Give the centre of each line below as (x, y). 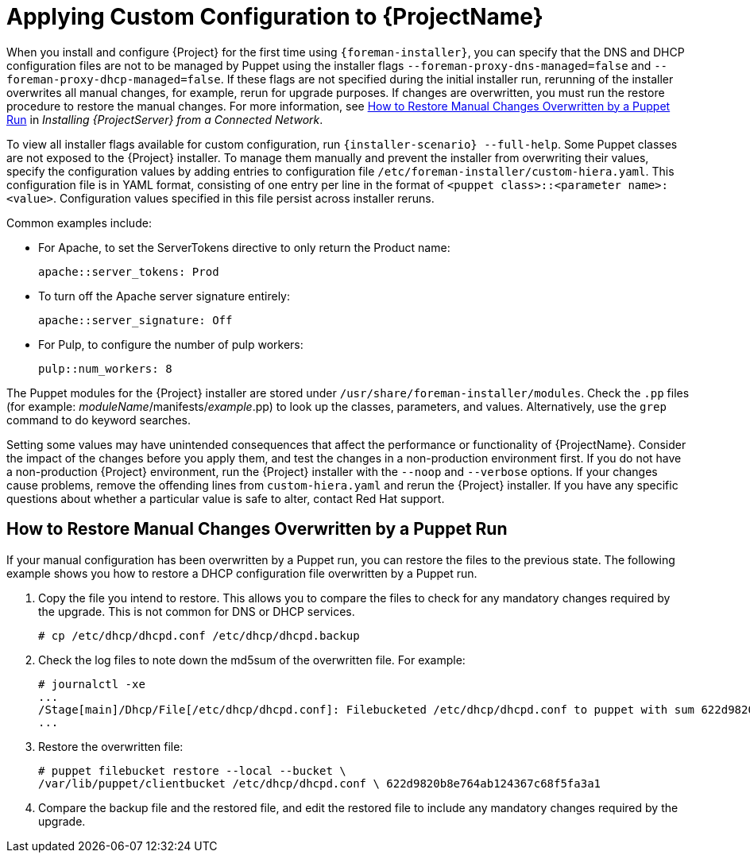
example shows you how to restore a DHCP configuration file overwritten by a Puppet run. (242, 573)
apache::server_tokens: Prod (129, 271)
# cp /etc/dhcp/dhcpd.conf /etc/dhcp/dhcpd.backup (199, 635)
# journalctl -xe (92, 684)
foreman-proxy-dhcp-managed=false (114, 79)
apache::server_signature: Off (135, 320)
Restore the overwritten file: (111, 746)
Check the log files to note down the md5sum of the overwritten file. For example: (252, 660)
